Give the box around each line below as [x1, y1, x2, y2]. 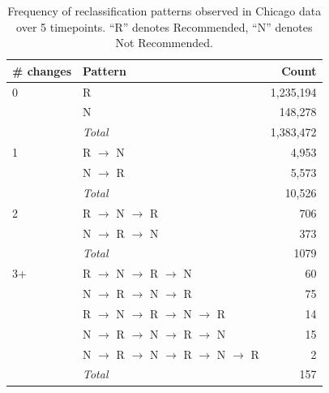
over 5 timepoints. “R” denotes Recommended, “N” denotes [16, 18, 313, 35]
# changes [12, 62, 71, 79]
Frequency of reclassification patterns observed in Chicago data [7, 2, 322, 19]
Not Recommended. [115, 34, 213, 51]
